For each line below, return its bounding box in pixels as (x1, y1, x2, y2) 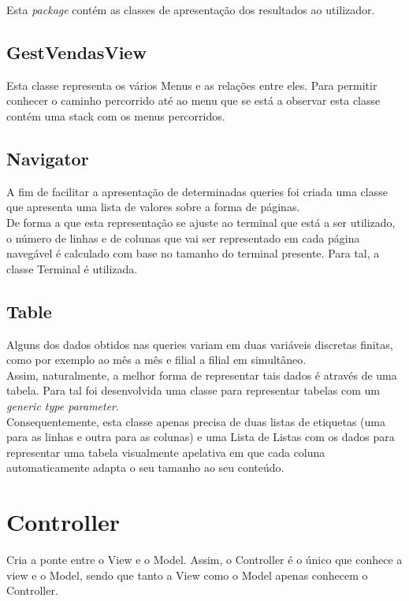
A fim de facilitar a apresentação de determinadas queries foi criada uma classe (6, 183, 388, 199)
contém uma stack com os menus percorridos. (6, 107, 225, 124)
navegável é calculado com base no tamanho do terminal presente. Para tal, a (6, 245, 380, 262)
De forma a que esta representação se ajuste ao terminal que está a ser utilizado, (6, 213, 396, 230)
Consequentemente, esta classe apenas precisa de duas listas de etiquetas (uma (6, 413, 385, 429)
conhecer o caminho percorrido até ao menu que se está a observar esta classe (6, 92, 381, 109)
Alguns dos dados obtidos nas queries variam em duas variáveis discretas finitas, (6, 336, 393, 352)
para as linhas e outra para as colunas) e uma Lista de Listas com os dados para (6, 428, 395, 445)
